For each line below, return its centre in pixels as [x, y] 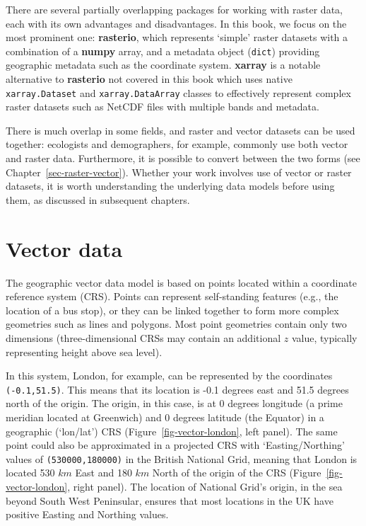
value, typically [324, 337]
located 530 [30, 473]
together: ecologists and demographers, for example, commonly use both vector [177, 144]
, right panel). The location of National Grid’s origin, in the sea [205, 486]
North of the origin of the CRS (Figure [237, 473]
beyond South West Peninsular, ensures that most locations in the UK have [170, 500]
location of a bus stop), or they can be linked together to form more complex [172, 310]
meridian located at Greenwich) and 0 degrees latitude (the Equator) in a [165, 417]
